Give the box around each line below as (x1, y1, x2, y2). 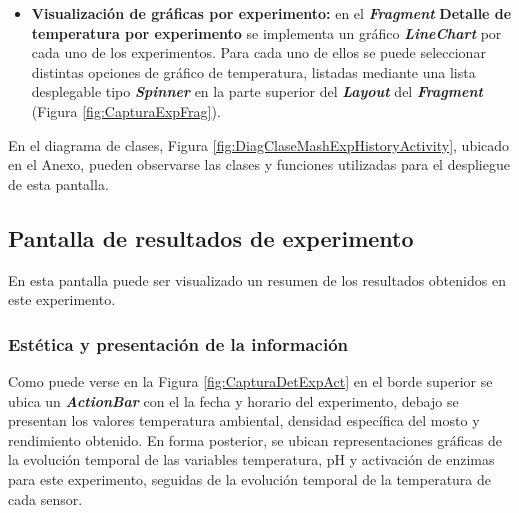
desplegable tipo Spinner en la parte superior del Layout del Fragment (31, 81, 483, 102)
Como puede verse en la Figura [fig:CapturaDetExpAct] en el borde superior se (8, 370, 493, 391)
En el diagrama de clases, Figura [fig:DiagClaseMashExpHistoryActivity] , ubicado (8, 134, 510, 155)
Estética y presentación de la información (8, 331, 348, 356)
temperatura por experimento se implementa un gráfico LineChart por (31, 22, 502, 43)
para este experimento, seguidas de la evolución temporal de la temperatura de (8, 468, 492, 489)
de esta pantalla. (8, 173, 109, 194)
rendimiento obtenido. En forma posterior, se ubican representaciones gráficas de (8, 429, 502, 450)
